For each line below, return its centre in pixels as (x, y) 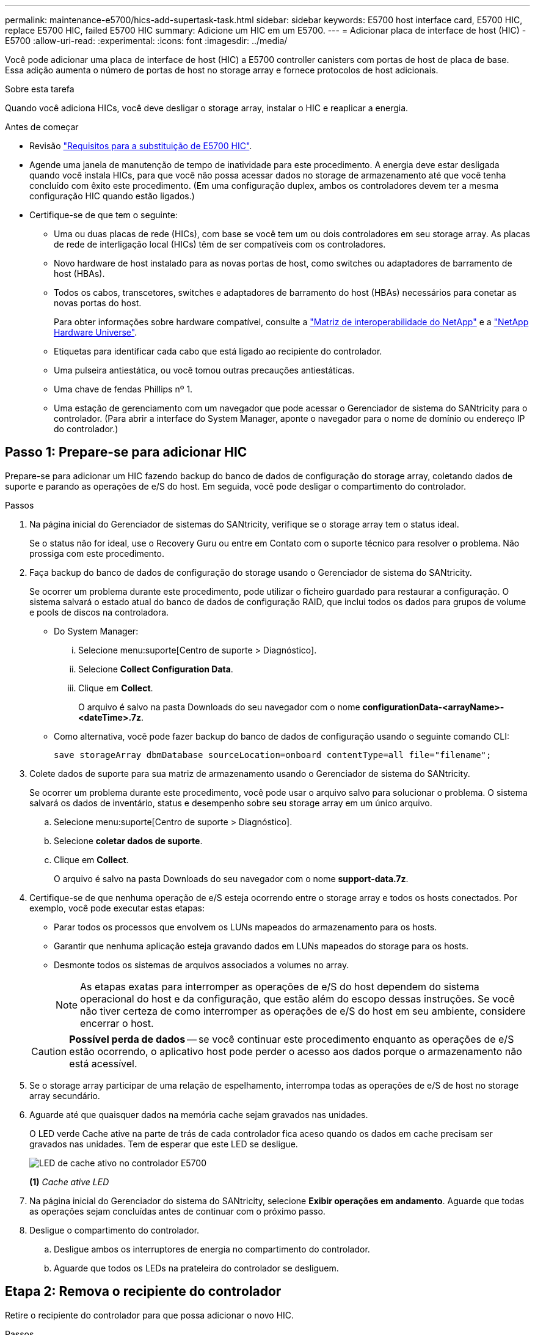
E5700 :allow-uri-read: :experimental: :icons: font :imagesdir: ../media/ (146, 41)
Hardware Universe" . (96, 332)
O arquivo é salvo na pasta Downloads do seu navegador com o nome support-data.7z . (231, 878)
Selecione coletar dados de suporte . (128, 840)
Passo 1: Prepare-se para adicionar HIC (126, 452)
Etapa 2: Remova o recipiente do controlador (143, 1292)
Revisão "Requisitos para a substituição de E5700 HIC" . (141, 146)
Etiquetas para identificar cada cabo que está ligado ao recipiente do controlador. (218, 351)
